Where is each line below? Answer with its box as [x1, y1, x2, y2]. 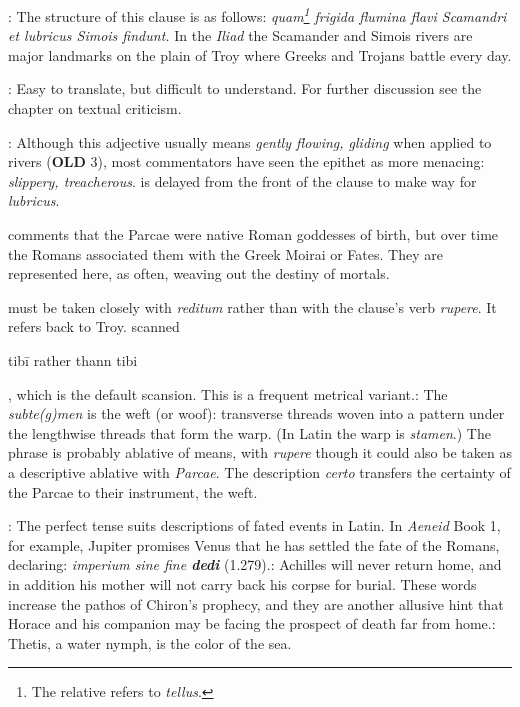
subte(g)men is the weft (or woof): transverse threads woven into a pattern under [8, 403, 505, 424]
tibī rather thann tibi [8, 349, 138, 370]
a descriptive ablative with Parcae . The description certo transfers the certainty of [8, 461, 511, 482]
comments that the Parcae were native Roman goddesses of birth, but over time [8, 224, 499, 244]
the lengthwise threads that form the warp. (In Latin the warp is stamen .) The [8, 422, 491, 443]
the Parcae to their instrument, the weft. [8, 481, 258, 502]
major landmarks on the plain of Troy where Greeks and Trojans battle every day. [8, 44, 512, 65]
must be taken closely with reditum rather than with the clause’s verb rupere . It [8, 296, 497, 317]
